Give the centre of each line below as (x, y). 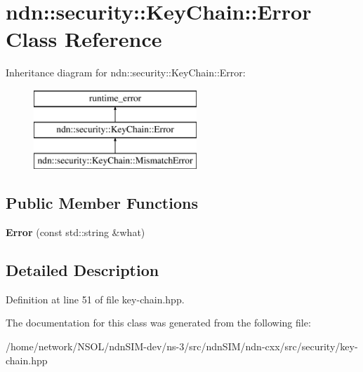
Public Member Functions (102, 203)
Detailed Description (82, 270)
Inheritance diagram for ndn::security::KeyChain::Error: (126, 73)
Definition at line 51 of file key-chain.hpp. (95, 299)
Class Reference (84, 39)
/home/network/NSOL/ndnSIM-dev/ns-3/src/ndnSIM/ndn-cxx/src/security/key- (182, 346)
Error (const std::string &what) (75, 232)
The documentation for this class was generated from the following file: (158, 323)
